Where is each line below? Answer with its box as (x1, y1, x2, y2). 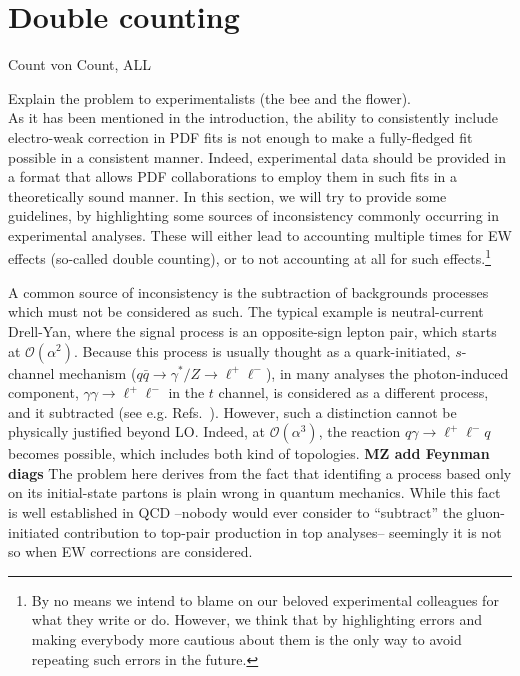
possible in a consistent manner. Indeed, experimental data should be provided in (8, 146, 506, 167)
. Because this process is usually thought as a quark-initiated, (74, 340, 451, 361)
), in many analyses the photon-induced (265, 362, 509, 383)
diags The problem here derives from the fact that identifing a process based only (8, 462, 512, 483)
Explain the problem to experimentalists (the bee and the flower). (8, 87, 411, 108)
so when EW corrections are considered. (8, 541, 253, 562)
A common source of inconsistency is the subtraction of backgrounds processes (8, 281, 489, 302)
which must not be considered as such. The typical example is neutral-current (8, 301, 484, 322)
